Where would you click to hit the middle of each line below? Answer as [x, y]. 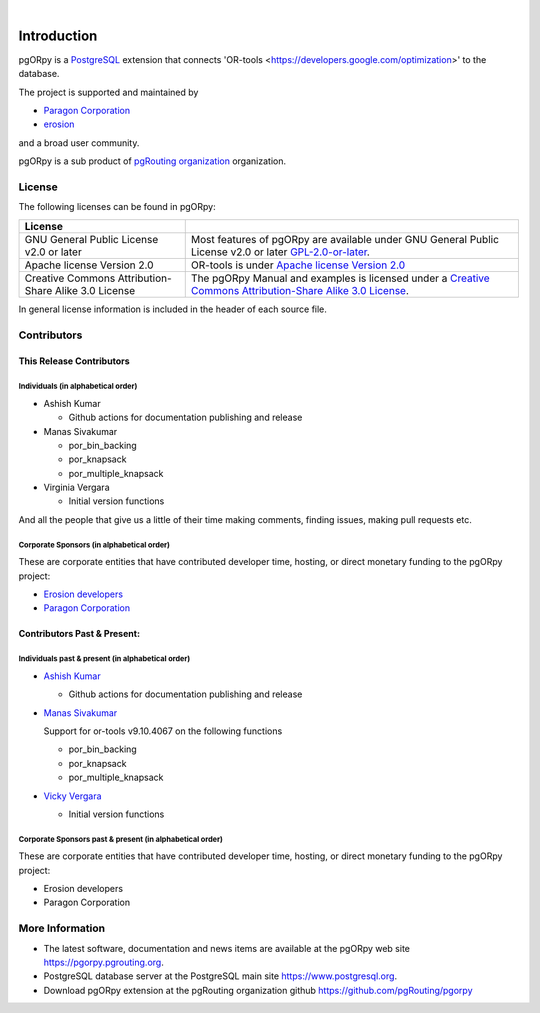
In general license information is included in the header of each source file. [172, 309]
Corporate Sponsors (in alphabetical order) [94, 545]
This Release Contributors [74, 361]
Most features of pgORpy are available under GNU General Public [345, 239]
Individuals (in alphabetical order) [78, 386]
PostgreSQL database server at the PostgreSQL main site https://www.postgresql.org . [220, 976]
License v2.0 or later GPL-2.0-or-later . [280, 252]
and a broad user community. [79, 142]
